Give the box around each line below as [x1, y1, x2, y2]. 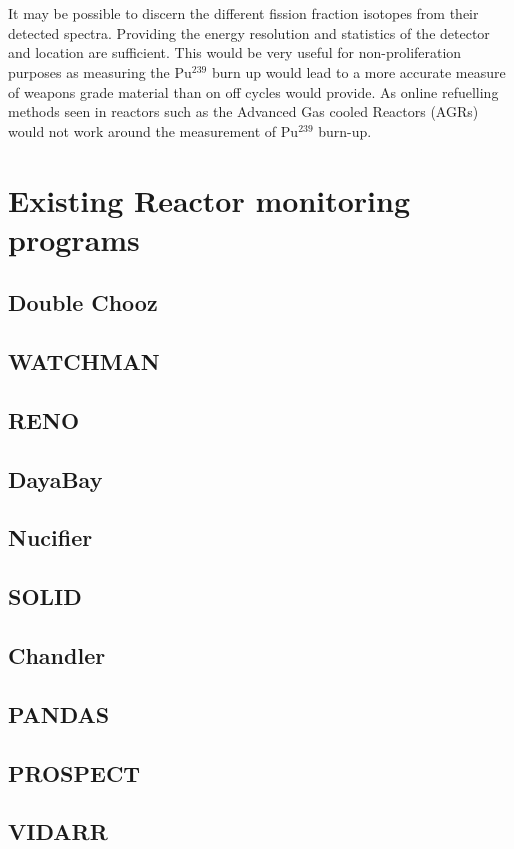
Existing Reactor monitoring [8, 179, 411, 220]
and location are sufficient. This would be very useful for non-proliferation [8, 42, 462, 63]
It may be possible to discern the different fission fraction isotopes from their [8, 3, 479, 24]
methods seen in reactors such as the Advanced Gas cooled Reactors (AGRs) [8, 101, 479, 122]
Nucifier [8, 522, 93, 553]
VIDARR [8, 816, 108, 847]
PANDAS [8, 698, 110, 729]
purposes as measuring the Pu [8, 61, 192, 82]
